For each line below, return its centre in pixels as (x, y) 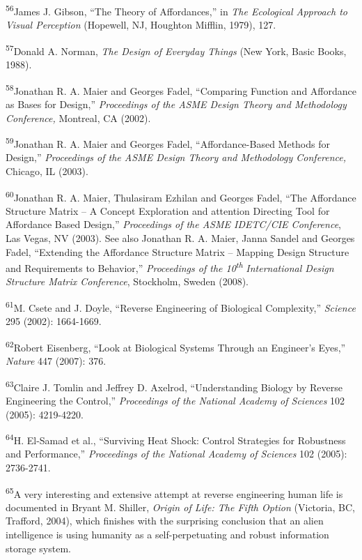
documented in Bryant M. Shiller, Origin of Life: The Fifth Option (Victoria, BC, (180, 507)
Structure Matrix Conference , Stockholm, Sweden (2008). (127, 281)
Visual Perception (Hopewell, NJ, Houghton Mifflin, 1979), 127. (141, 25)
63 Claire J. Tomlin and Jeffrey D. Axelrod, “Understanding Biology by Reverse (174, 386)
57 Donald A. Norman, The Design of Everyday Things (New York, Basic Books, (176, 50)
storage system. (38, 548)
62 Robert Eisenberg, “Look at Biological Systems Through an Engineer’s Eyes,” (176, 346)
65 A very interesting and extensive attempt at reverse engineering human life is (174, 492)
